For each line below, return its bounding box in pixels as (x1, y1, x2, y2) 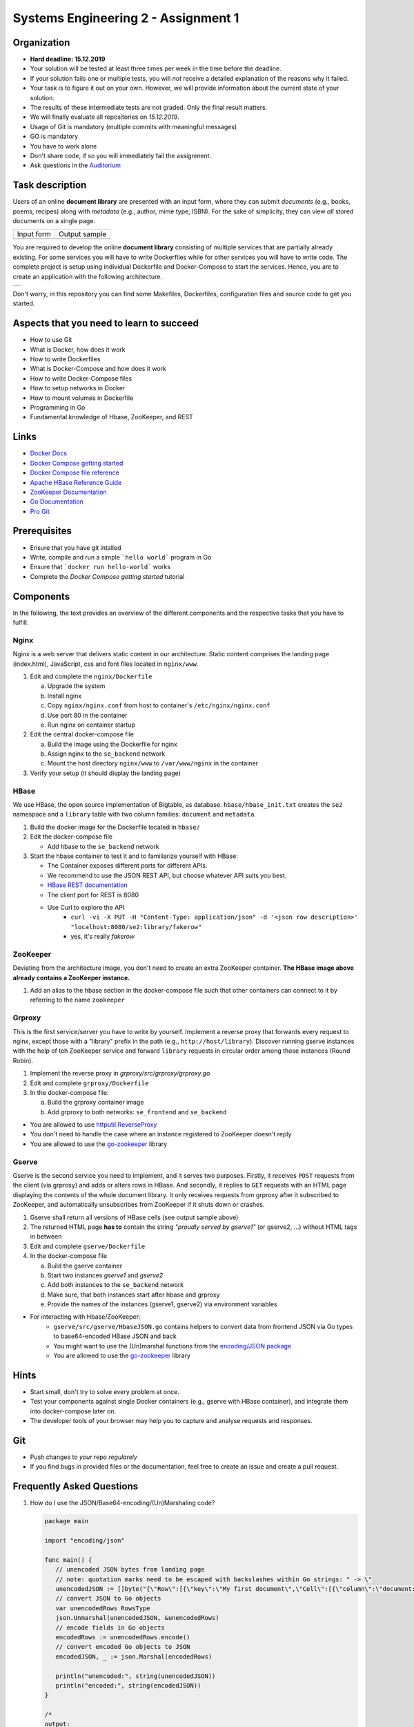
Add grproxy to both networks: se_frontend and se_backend (47, 1107, 227, 1116)
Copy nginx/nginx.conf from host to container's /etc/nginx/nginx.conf (47, 701, 270, 709)
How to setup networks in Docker (30, 384, 126, 392)
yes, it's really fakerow (70, 933, 135, 941)
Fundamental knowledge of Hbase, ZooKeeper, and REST (30, 413, 193, 421)
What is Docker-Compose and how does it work (30, 365, 167, 373)
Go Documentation (30, 497, 84, 506)
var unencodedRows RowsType (55, 1604, 151, 1612)
